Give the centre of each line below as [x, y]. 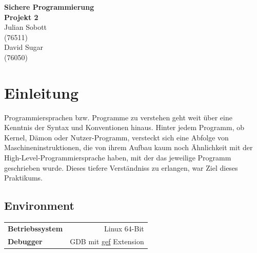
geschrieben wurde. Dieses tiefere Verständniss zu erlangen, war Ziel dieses [121, 167]
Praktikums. [23, 178]
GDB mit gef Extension [107, 241]
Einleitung [42, 92]
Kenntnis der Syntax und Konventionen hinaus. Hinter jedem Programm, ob [124, 127]
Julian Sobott [26, 27]
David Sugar [24, 47]
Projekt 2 [21, 17]
